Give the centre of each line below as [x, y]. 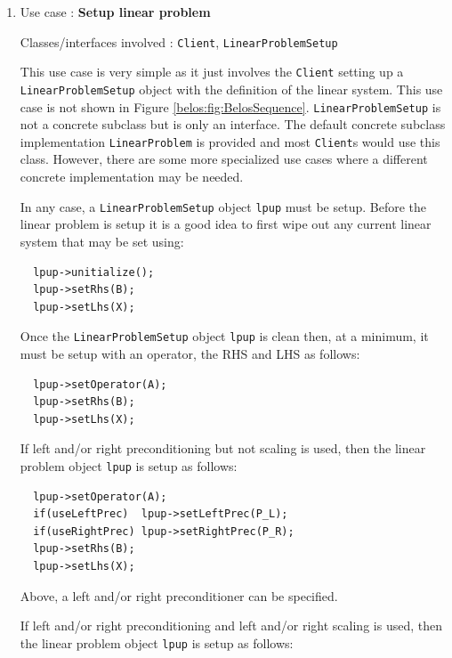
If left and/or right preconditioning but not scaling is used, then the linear [223, 448]
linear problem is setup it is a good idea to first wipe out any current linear [226, 224]
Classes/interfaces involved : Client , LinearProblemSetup [179, 41]
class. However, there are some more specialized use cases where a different [224, 159]
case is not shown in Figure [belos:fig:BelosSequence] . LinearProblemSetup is [230, 106]
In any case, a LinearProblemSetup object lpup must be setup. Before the [223, 206]
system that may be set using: [102, 241]
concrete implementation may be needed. [132, 177]
